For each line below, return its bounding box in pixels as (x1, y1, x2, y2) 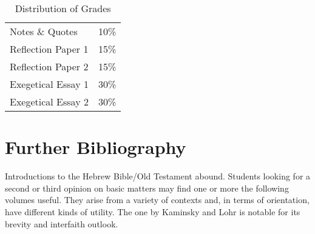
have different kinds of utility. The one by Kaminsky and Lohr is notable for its (5, 205, 300, 218)
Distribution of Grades (15, 1, 111, 15)
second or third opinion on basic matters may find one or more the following (5, 181, 289, 194)
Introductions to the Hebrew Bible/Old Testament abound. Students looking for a (5, 170, 311, 182)
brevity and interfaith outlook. (5, 217, 118, 230)
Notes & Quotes (10, 24, 78, 38)
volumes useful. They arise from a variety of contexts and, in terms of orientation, (5, 193, 310, 206)
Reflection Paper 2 (10, 59, 89, 73)
